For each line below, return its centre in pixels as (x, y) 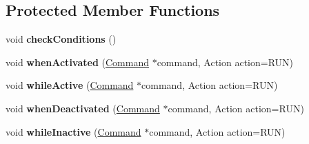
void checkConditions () (61, 39)
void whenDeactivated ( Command (83, 108)
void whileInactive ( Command (73, 131)
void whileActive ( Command (70, 85)
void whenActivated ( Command (77, 62)
